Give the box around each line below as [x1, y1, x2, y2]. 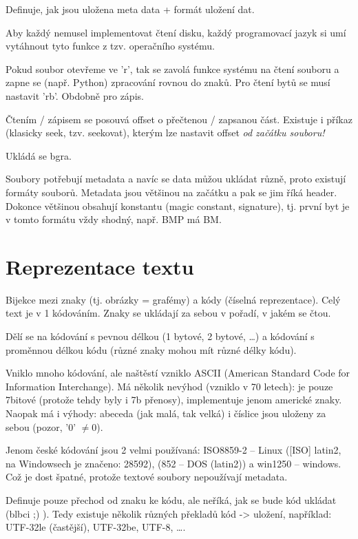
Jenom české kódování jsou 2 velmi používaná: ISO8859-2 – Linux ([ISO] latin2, [6, 443, 341, 457]
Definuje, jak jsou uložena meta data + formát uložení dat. [6, 2, 255, 16]
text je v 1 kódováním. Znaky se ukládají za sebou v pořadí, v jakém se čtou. [6, 306, 331, 320]
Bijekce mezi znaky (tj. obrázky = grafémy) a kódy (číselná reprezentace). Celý [6, 292, 341, 306]
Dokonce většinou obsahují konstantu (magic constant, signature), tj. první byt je [6, 198, 350, 213]
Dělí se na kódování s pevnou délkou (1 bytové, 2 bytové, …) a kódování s [6, 329, 315, 344]
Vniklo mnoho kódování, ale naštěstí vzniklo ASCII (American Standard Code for [6, 366, 350, 380]
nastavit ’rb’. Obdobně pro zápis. [6, 88, 144, 103]
